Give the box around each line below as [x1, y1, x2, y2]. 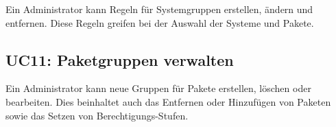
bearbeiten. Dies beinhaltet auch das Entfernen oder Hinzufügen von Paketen [5, 94, 331, 108]
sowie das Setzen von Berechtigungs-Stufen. [5, 108, 189, 122]
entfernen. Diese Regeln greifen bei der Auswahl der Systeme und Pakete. [5, 15, 314, 30]
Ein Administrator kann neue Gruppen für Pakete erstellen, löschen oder [5, 81, 311, 95]
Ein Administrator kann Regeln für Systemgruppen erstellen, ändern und [5, 2, 313, 16]
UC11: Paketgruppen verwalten [5, 49, 234, 70]
